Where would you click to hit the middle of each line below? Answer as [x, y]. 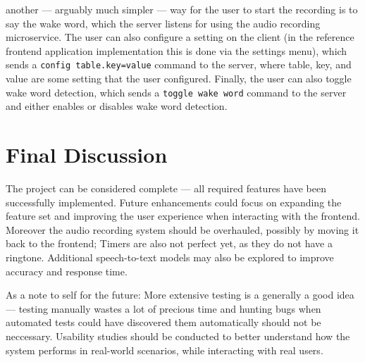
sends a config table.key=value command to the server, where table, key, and [179, 64]
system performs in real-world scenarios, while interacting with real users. [165, 350]
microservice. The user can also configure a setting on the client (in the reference [180, 37]
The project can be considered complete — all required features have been [166, 188]
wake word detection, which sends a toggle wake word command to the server [176, 92]
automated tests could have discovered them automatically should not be [163, 322]
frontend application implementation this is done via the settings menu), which [177, 50]
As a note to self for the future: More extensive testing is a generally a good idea [180, 295]
